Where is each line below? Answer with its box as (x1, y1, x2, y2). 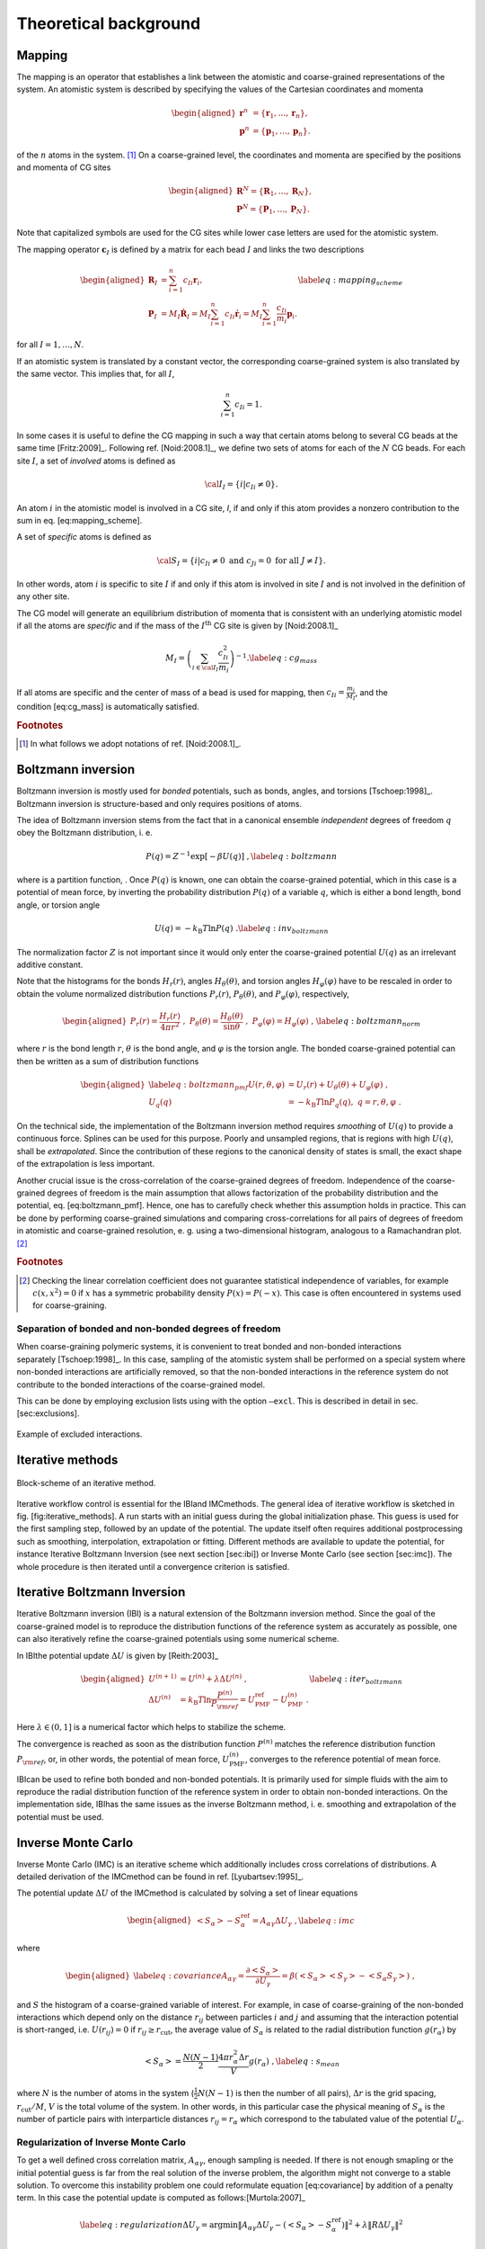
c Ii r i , (182, 274, 203, 287)
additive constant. (16, 959, 84, 970)
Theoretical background (16, 13, 201, 33)
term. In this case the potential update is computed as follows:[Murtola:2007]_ (16, 2192, 305, 2203)
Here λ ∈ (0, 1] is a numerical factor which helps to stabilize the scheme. (16, 1722, 287, 1733)
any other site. (16, 591, 70, 602)
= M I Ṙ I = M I (160, 309, 211, 321)
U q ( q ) (148, 1098, 172, 1110)
